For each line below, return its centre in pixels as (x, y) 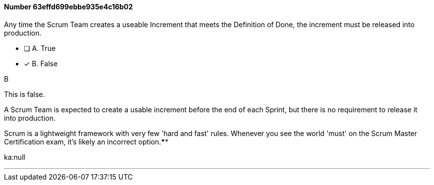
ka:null (15, 157)
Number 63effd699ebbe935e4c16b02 (69, 7)
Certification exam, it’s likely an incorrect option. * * (86, 141)
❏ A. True (40, 48)
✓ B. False (41, 63)
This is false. (25, 94)
